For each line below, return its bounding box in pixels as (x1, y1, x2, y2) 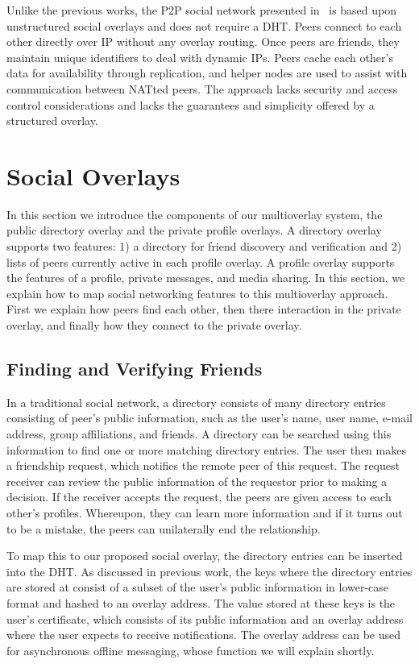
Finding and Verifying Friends (6, 356, 263, 381)
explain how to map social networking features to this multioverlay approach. (6, 284, 388, 301)
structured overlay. (6, 112, 98, 129)
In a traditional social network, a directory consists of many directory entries (6, 393, 386, 410)
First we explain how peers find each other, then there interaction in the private (6, 301, 401, 317)
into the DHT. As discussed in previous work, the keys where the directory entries (6, 562, 413, 579)
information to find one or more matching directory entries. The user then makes (6, 441, 406, 458)
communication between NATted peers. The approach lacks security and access (6, 80, 398, 97)
